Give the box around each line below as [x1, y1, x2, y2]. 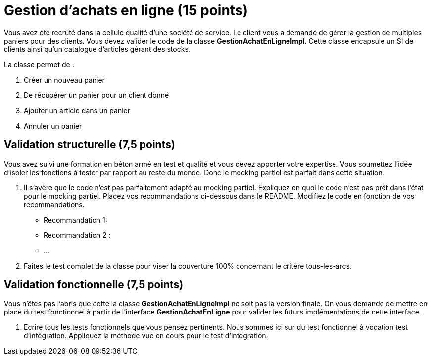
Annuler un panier [24, 121, 82, 130]
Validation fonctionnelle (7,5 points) [4, 278, 184, 291]
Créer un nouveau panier [24, 75, 105, 84]
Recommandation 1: [44, 215, 107, 224]
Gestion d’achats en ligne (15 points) [4, 2, 248, 19]
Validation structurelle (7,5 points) [4, 138, 175, 151]
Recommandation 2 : [44, 230, 111, 239]
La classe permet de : [4, 60, 74, 69]
